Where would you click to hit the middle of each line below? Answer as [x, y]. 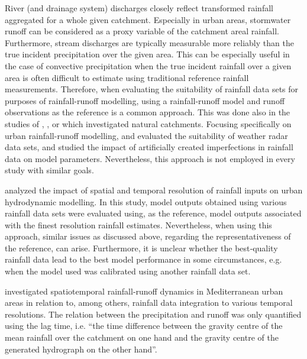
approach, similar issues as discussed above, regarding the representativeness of [148, 236]
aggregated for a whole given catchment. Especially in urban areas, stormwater [148, 19]
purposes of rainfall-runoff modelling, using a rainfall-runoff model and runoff [145, 100]
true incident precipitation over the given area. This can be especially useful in [147, 54]
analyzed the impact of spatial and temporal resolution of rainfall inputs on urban [154, 190]
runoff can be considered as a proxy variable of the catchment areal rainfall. [142, 31]
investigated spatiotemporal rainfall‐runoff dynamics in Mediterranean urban [144, 291]
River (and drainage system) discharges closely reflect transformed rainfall [139, 8]
